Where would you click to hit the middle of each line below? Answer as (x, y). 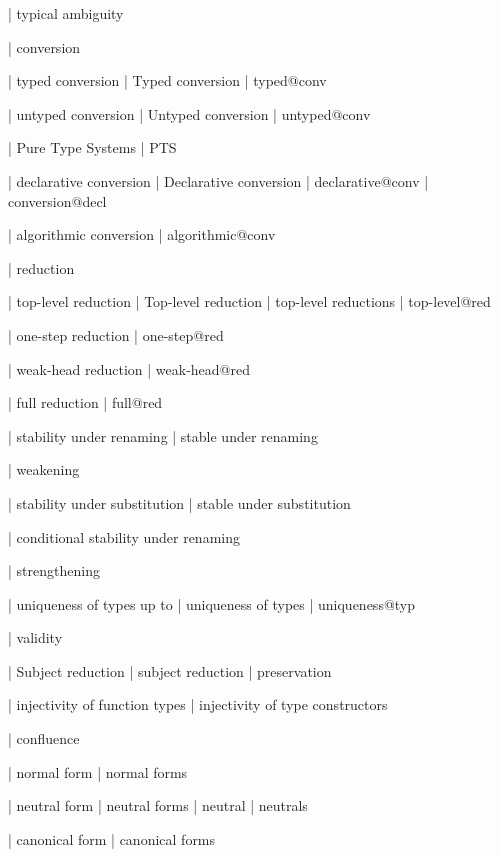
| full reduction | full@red (85, 402)
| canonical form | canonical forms (112, 838)
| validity (35, 637)
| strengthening (54, 570)
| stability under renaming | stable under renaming (163, 435)
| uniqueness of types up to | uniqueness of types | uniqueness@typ (212, 603)
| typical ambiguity (66, 13)
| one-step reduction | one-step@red (116, 334)
